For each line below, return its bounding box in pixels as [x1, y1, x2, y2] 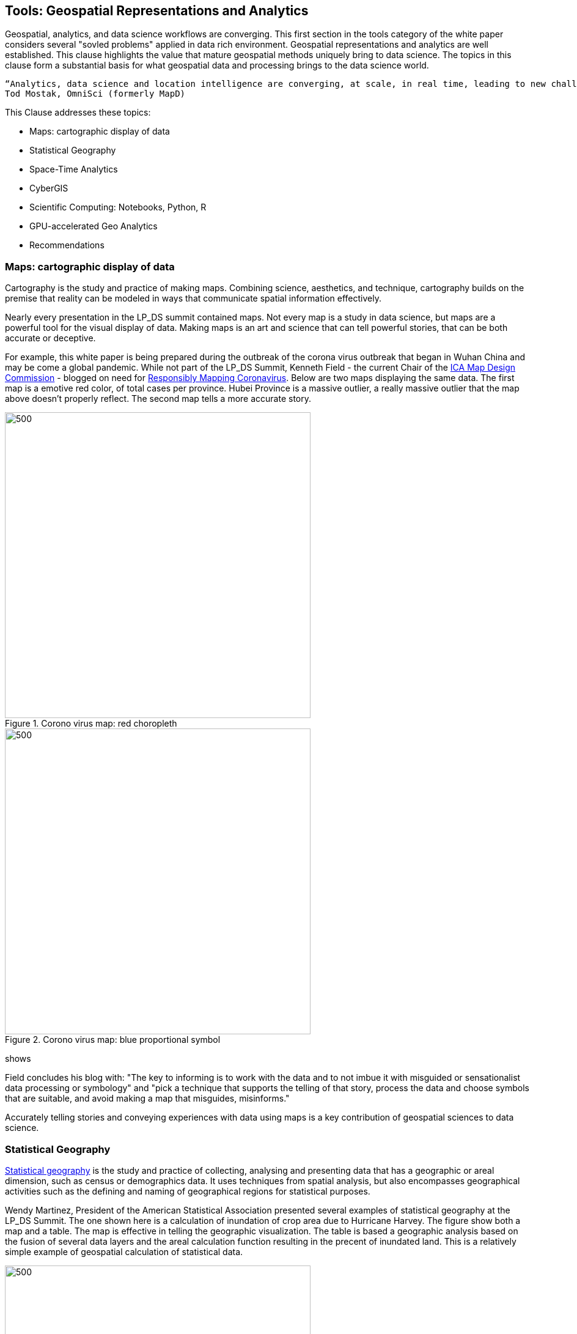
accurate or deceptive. [5, 333, 96, 344]
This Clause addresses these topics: [5, 107, 151, 118]
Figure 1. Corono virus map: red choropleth [5, 718, 177, 729]
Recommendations [29, 240, 105, 251]
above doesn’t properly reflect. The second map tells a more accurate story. [5, 393, 312, 404]
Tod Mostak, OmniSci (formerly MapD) [5, 89, 186, 99]
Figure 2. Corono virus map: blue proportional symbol [5, 1034, 221, 1045]
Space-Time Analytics [29, 164, 118, 175]
